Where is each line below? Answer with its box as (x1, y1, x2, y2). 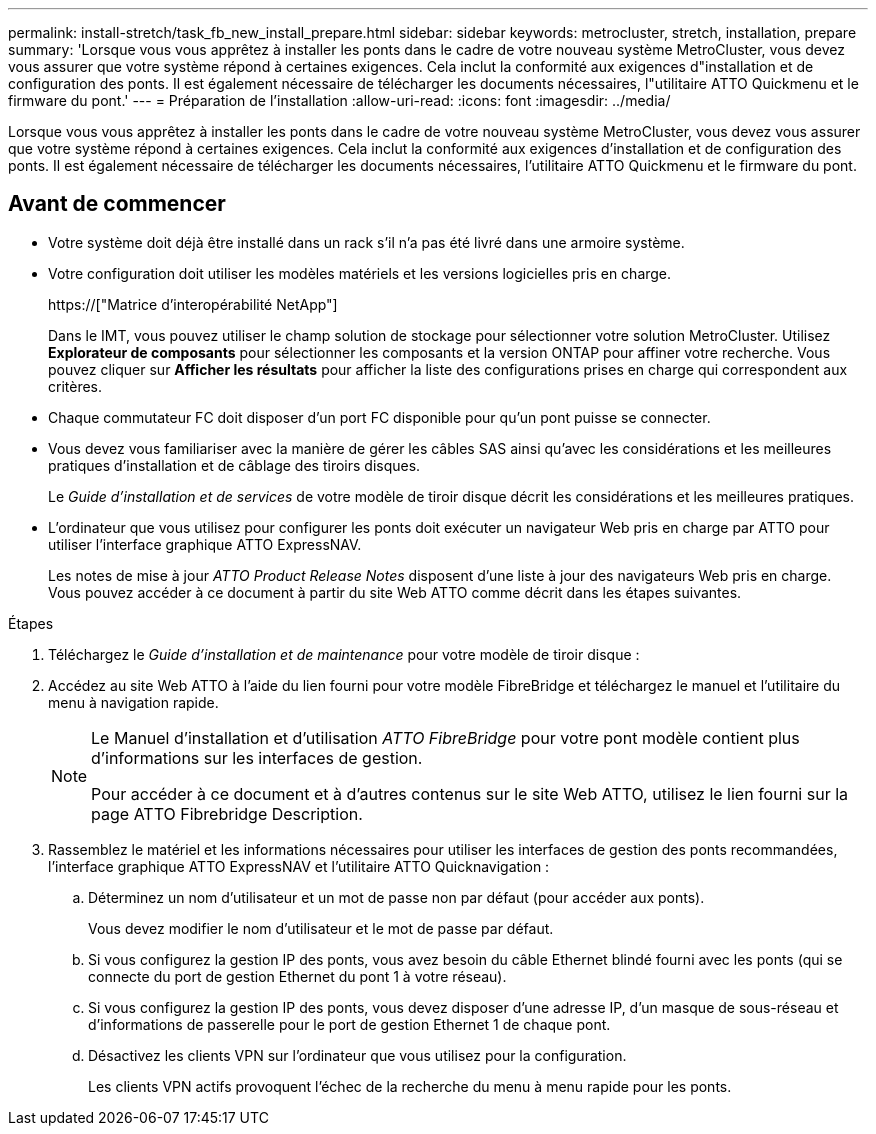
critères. (48, 377, 103, 395)
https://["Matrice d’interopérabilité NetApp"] (48, 295, 338, 313)
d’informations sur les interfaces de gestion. (91, 747, 423, 768)
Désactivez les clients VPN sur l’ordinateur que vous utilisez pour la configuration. (88, 1046, 627, 1064)
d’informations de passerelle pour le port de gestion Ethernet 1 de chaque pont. (88, 1015, 611, 1033)
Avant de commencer (8, 191, 226, 217)
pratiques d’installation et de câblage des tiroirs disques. (48, 456, 421, 474)
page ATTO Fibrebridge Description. (91, 803, 363, 824)
